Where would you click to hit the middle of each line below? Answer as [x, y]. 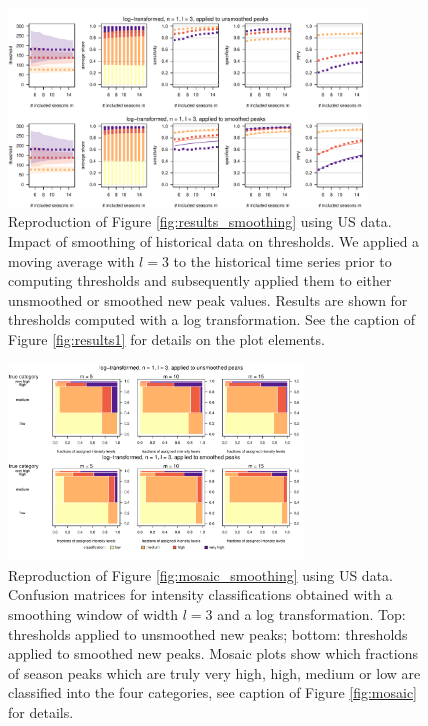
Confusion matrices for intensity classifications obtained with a [200, 594]
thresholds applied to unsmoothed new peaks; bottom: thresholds [208, 633]
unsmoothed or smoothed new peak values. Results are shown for [208, 299]
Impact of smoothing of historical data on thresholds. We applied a [214, 241]
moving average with [71, 260]
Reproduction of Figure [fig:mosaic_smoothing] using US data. [200, 574]
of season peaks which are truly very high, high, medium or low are [214, 672]
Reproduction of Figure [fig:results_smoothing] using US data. [200, 221]
